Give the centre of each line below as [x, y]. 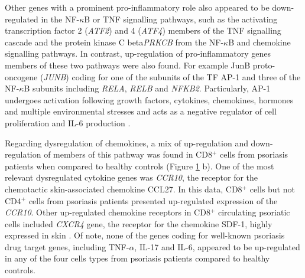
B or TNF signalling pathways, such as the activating [181, 19]
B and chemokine [259, 42]
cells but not [272, 189]
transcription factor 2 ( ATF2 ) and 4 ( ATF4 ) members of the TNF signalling [143, 30]
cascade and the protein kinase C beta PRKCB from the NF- [114, 42]
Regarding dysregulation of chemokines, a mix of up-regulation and [126, 143]
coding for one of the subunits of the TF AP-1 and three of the [186, 76]
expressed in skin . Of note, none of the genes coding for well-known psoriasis [145, 235]
